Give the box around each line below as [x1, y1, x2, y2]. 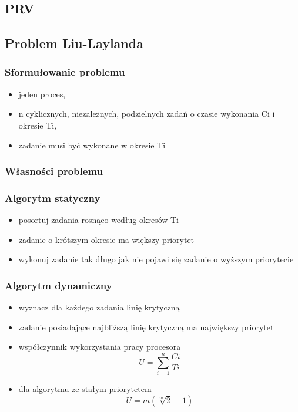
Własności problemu [5, 164, 103, 178]
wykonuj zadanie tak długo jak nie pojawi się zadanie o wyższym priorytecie [18, 253, 294, 265]
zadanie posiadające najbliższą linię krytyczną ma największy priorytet [18, 320, 274, 333]
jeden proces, [18, 87, 66, 100]
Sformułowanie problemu [5, 65, 125, 79]
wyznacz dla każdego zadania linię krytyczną [18, 301, 180, 313]
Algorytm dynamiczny [5, 278, 112, 292]
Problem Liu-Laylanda [5, 34, 143, 52]
